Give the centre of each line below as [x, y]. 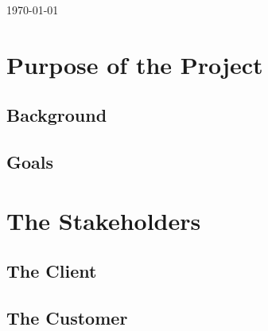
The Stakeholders [104, 220]
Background [57, 115]
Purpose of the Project [135, 64]
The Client [52, 271]
